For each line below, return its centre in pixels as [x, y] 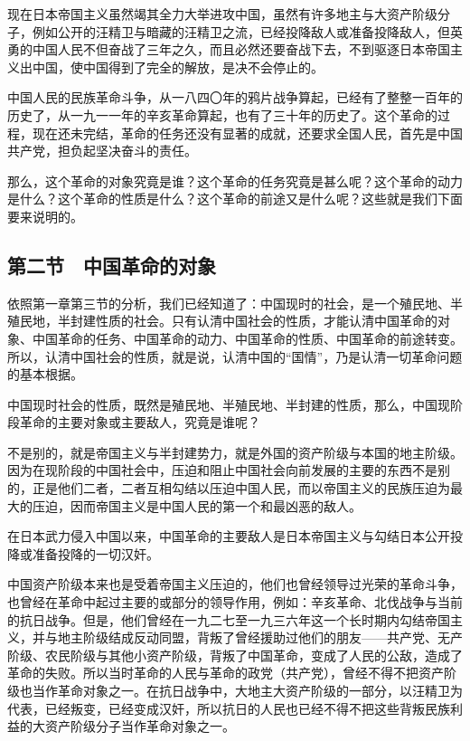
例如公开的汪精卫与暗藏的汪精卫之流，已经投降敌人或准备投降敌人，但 [241, 31]
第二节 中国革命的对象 [112, 265]
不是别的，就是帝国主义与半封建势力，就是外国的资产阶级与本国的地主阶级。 [235, 452]
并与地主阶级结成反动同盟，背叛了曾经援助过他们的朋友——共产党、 [235, 637]
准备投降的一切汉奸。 [95, 553]
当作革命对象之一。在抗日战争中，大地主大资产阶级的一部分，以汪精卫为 [247, 691]
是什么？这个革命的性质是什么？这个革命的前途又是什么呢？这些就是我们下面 [235, 199]
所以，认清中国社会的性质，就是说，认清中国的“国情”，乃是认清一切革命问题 [235, 356]
